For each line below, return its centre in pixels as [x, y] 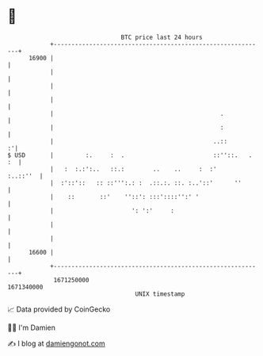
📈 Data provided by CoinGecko [59, 309]
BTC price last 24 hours [162, 37]
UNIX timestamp [160, 294]
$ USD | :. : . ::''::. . [130, 155]
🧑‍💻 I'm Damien [32, 327]
